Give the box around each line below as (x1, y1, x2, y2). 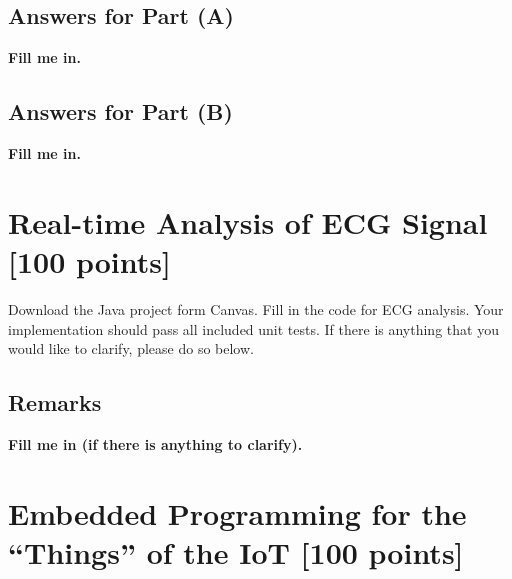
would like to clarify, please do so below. (8, 338, 254, 359)
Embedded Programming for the (8, 492, 467, 533)
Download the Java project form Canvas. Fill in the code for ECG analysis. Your (8, 298, 504, 319)
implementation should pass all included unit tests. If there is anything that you (8, 318, 499, 339)
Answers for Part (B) (8, 96, 233, 127)
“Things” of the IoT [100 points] (8, 531, 464, 572)
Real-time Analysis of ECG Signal (8, 201, 488, 242)
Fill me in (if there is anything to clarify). (8, 433, 303, 454)
